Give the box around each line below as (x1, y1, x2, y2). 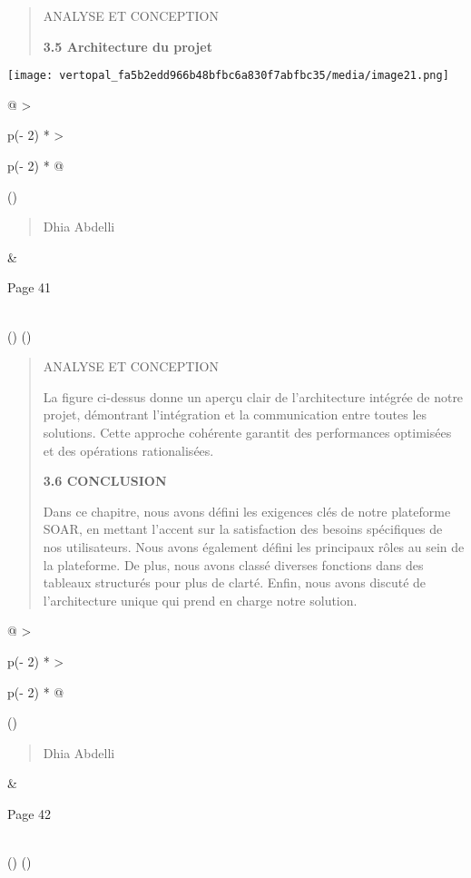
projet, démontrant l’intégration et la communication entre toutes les (43, 405, 427, 424)
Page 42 (7, 804, 52, 823)
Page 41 (7, 278, 52, 297)
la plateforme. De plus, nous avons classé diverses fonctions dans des (43, 555, 424, 574)
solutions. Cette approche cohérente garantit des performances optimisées (43, 422, 452, 441)
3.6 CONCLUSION (43, 471, 167, 490)
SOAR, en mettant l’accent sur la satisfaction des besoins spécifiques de (43, 519, 443, 538)
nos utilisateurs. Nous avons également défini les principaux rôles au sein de (43, 537, 465, 556)
